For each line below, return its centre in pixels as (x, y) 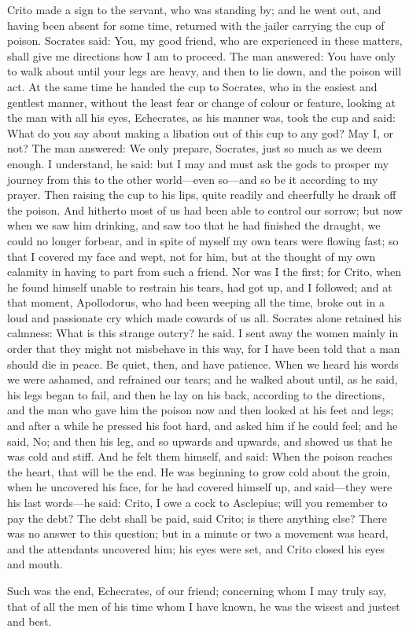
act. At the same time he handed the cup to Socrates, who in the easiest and (192, 86)
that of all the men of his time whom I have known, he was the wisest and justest (204, 606)
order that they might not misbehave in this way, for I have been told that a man (204, 349)
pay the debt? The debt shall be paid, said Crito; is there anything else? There (197, 518)
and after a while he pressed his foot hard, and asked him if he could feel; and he (203, 426)
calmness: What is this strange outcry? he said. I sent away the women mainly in (203, 333)
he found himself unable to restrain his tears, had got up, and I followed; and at (200, 287)
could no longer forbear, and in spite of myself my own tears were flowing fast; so (203, 240)
